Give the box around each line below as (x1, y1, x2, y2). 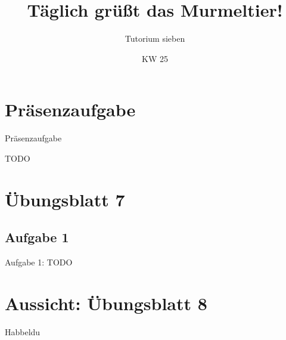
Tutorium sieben (125, 32, 185, 45)
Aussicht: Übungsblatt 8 (5, 290, 207, 315)
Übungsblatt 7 (5, 187, 125, 211)
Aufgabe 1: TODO (5, 256, 73, 268)
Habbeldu (5, 325, 41, 338)
